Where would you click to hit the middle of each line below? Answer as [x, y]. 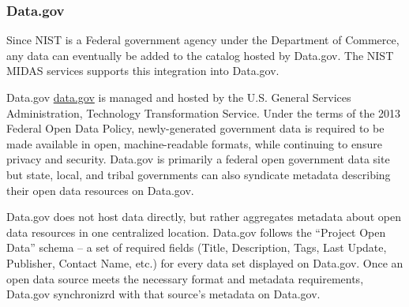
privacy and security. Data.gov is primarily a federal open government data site [198, 159]
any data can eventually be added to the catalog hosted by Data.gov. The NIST [200, 55]
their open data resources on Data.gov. [100, 190]
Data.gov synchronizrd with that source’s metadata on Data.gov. [163, 294]
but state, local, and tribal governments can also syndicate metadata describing [199, 174]
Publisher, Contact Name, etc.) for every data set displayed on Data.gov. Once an [205, 262]
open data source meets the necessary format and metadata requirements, [185, 278]
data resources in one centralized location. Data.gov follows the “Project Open [196, 232]
